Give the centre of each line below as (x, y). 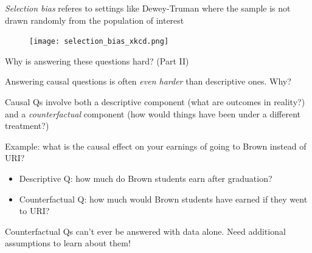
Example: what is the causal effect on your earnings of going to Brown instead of (156, 146)
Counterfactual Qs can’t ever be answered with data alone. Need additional (145, 231)
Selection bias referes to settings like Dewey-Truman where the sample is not (148, 8)
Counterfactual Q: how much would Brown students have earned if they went (163, 199)
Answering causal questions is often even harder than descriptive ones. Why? (148, 81)
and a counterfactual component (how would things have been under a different (153, 113)
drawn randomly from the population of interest (95, 20)
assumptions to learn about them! (68, 243)
